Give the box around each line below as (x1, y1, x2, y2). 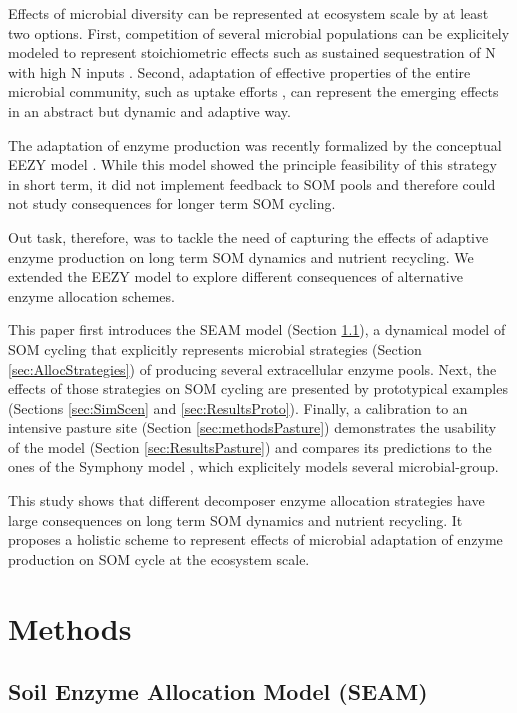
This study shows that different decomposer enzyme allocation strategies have (8, 490, 485, 511)
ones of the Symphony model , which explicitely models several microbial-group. (8, 456, 499, 477)
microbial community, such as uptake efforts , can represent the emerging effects (8, 81, 499, 102)
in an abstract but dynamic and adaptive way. (8, 100, 291, 121)
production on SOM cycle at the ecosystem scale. (8, 548, 310, 569)
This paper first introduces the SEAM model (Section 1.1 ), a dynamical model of (8, 319, 506, 340)
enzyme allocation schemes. (8, 285, 175, 306)
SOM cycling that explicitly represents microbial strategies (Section (8, 338, 422, 359)
